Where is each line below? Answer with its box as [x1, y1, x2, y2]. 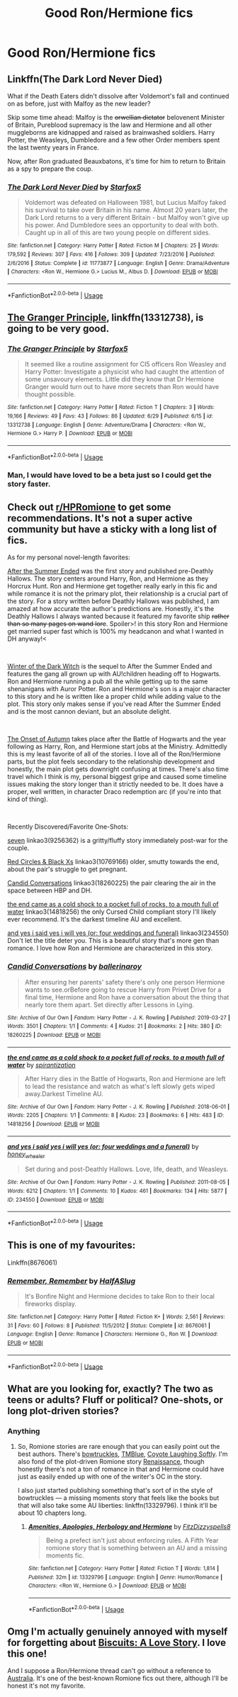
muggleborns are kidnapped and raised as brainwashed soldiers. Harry [7, 128, 215, 136]
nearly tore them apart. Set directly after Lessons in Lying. [24, 1000, 195, 1009]
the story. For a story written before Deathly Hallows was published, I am [7, 597, 220, 605]
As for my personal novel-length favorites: [7, 553, 131, 561]
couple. [7, 844, 30, 852]
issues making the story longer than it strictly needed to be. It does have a [7, 780, 224, 788]
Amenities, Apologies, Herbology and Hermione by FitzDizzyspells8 [28, 1523, 231, 1531]
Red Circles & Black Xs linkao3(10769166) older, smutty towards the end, [7, 858, 220, 866]
